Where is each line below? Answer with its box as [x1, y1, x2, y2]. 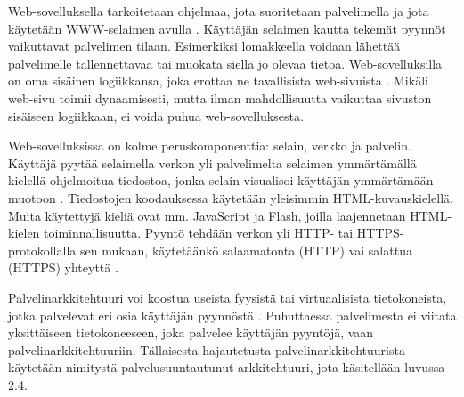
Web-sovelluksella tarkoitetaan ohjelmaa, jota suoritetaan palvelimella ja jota [8, 2, 429, 20]
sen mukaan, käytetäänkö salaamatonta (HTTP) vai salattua [79, 240, 412, 259]
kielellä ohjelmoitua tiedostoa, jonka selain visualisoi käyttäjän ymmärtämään [8, 171, 434, 190]
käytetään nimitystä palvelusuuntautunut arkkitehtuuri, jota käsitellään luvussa [8, 358, 445, 377]
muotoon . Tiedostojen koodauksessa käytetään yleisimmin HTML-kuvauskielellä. [8, 188, 453, 207]
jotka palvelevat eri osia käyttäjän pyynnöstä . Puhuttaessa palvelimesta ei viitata [8, 305, 457, 324]
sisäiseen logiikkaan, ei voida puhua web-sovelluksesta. [8, 106, 304, 125]
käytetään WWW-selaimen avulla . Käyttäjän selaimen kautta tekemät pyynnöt [8, 19, 446, 37]
